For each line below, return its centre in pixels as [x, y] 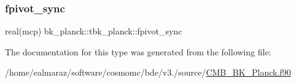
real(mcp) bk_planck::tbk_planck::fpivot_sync [94, 31]
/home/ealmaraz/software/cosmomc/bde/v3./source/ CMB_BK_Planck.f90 [148, 72]
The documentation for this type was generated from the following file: [138, 51]
